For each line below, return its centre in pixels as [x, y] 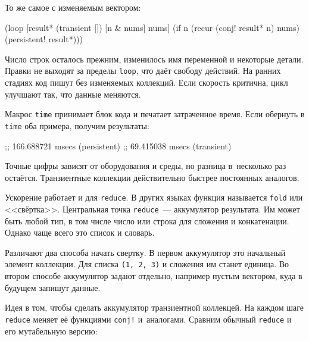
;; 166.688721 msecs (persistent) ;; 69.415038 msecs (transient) [118, 146]
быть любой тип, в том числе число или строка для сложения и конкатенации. [147, 220]
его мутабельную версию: [51, 331]
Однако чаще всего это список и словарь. [80, 232]
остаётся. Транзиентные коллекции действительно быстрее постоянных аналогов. [152, 177]
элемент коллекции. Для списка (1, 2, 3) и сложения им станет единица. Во [147, 264]
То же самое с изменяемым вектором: [73, 7]
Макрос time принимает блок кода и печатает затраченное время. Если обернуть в [155, 114]
